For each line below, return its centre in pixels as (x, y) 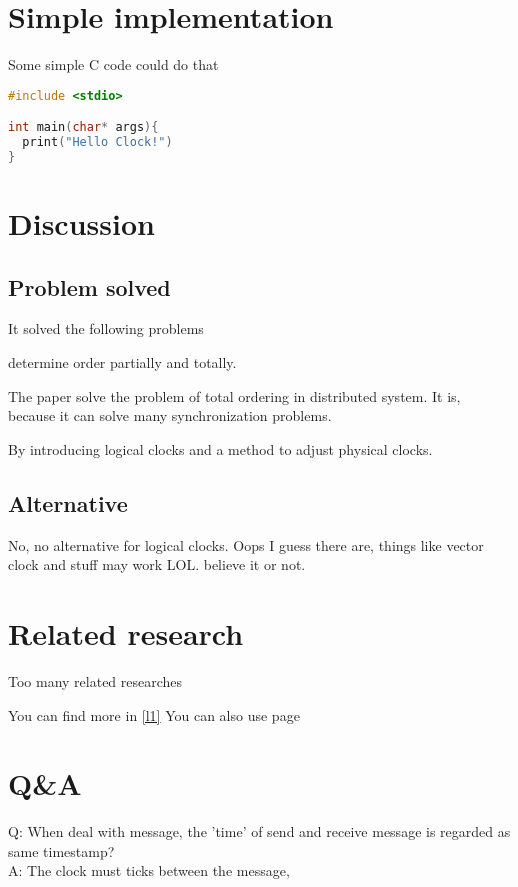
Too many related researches (95, 680)
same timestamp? (61, 850)
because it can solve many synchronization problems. (170, 415)
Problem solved (89, 286)
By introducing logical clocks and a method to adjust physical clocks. (220, 448)
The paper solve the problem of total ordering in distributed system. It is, (234, 395)
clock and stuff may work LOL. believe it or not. (157, 564)
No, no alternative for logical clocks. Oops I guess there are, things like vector (246, 544)
